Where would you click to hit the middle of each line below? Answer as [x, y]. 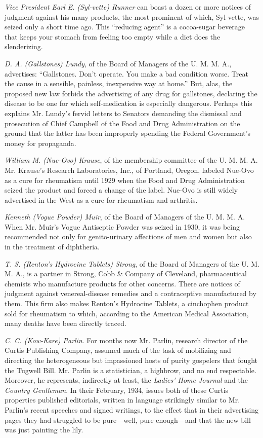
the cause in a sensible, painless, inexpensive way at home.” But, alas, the [119, 83]
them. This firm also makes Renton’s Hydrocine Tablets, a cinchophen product [127, 303]
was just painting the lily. [44, 430]
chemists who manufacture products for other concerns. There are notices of [122, 283]
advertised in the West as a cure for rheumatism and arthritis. [101, 199]
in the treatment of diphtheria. [52, 247]
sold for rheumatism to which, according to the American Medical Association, [127, 313]
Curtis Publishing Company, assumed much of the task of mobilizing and [118, 350]
